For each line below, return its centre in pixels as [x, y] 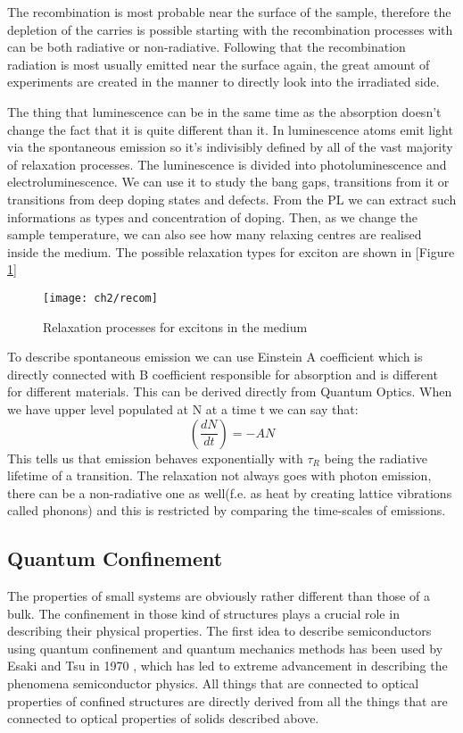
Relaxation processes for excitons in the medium [175, 326]
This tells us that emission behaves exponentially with [155, 458]
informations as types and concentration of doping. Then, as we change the [213, 217]
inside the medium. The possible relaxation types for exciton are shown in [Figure [231, 251]
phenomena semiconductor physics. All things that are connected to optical [213, 683]
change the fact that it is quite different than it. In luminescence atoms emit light [230, 129]
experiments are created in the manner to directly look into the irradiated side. [223, 82]
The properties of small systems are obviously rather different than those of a [219, 596]
